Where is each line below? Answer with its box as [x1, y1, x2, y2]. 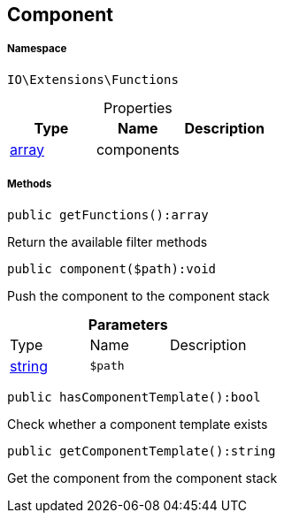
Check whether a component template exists [7, 416, 268, 432]
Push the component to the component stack [7, 287, 270, 303]
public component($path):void [7, 261, 217, 276]
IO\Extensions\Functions [7, 72, 179, 87]
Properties [103, 98, 173, 117]
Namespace [7, 42, 67, 56]
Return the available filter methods [7, 233, 208, 249]
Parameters [88, 315, 168, 333]
